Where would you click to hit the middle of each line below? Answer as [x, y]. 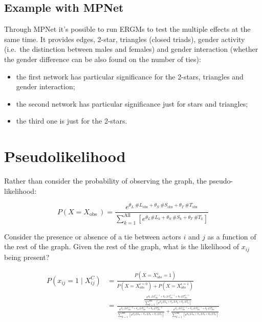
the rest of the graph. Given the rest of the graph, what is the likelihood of [122, 246]
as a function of [232, 236]
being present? [27, 257]
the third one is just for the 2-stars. [72, 121]
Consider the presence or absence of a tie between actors [93, 236]
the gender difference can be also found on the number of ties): [103, 59]
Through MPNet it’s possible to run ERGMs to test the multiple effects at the [127, 29]
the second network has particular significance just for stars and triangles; [132, 103]
